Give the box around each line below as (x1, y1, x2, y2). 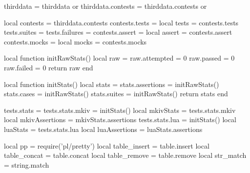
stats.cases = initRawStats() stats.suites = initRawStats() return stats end (4, 88, 228, 99)
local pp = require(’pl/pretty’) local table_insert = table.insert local (4, 140, 209, 151)
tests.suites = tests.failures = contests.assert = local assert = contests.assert (4, 27, 232, 37)
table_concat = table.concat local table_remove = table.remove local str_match (4, 150, 247, 160)
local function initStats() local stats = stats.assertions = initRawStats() (4, 79, 219, 89)
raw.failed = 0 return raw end (4, 62, 93, 72)
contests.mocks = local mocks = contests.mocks (4, 36, 147, 46)
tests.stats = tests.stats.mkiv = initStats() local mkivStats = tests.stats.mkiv (4, 105, 236, 115)
